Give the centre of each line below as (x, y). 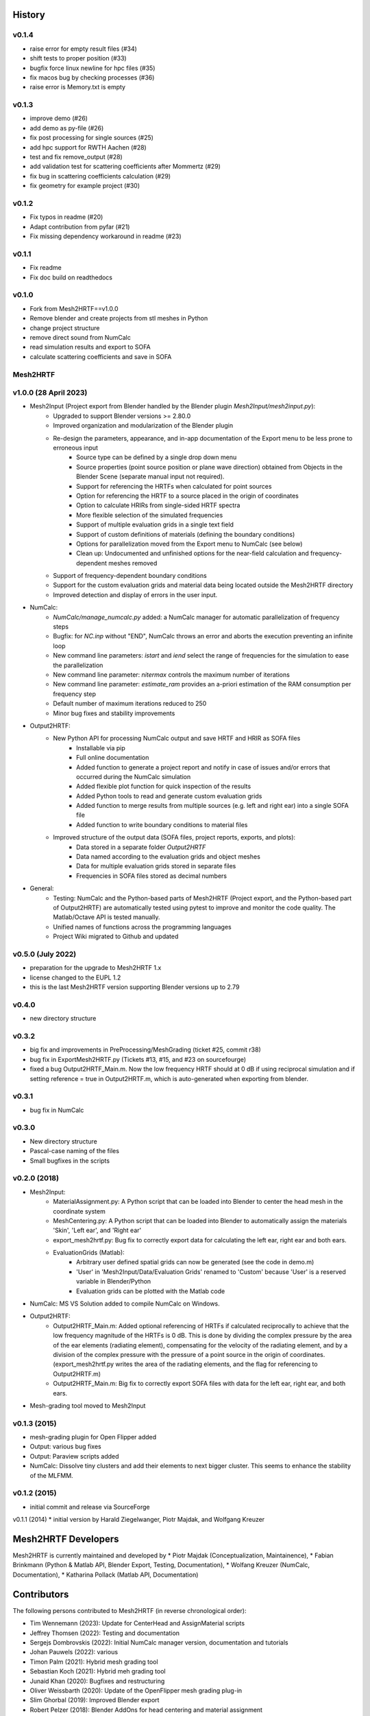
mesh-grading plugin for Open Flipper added (93, 1437)
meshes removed (133, 563)
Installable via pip (101, 747)
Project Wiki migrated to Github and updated (116, 936)
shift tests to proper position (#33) (78, 58)
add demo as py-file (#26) (67, 128)
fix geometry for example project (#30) (85, 186)
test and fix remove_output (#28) (76, 157)
